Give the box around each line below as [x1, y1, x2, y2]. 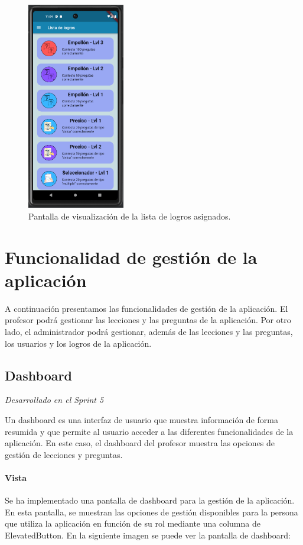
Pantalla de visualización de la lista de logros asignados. [28, 209, 231, 222]
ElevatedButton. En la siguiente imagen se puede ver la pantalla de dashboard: [5, 528, 291, 541]
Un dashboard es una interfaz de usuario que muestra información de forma [5, 413, 278, 425]
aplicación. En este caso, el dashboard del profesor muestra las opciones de [5, 437, 275, 449]
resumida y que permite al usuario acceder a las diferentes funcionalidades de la [5, 425, 294, 437]
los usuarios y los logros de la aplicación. [5, 337, 152, 349]
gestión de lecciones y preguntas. [5, 448, 123, 460]
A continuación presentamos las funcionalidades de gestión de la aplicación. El [5, 302, 288, 314]
